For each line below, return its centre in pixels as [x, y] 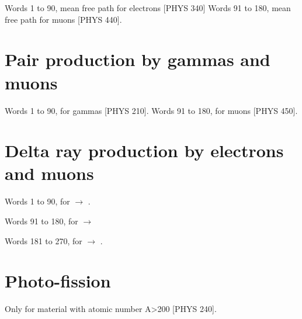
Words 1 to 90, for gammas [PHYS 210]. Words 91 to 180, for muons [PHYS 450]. [151, 110]
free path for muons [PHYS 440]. [63, 19]
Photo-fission [58, 281]
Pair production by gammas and [138, 59]
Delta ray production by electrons [144, 150]
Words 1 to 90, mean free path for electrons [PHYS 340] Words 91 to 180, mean [148, 8]
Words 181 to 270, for [44, 240]
